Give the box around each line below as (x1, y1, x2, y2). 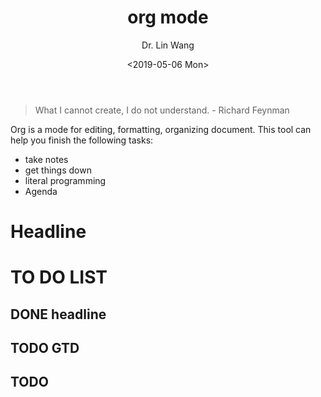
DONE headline (10, 306, 107, 323)
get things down (24, 164, 92, 176)
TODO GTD (10, 340, 80, 357)
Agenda (24, 185, 58, 197)
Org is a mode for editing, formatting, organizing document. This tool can (10, 123, 312, 135)
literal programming (24, 174, 107, 186)
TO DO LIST (10, 266, 108, 289)
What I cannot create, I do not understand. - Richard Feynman (34, 104, 290, 116)
